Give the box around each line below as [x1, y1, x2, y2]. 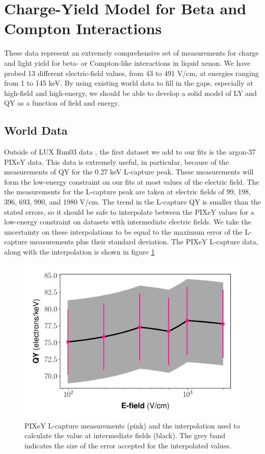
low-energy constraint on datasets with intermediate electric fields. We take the [4, 216, 251, 227]
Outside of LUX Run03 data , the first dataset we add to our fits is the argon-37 [4, 146, 256, 157]
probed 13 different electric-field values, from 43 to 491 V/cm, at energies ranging [4, 67, 259, 78]
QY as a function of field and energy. [4, 97, 120, 108]
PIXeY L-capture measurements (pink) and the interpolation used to [24, 420, 240, 431]
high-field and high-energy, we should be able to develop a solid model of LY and [4, 87, 257, 98]
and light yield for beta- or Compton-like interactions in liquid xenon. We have [4, 57, 251, 68]
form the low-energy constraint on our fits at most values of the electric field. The [4, 176, 259, 187]
